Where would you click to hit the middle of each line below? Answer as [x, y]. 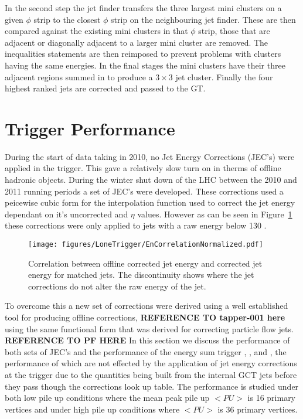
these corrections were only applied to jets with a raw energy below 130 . [136, 225]
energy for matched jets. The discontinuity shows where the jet [141, 275]
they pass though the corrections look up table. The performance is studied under [152, 386]
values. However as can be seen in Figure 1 [215, 214]
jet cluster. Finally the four [224, 76]
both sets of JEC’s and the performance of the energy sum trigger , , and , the [146, 351]
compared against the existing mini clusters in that [96, 31]
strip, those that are [234, 31]
